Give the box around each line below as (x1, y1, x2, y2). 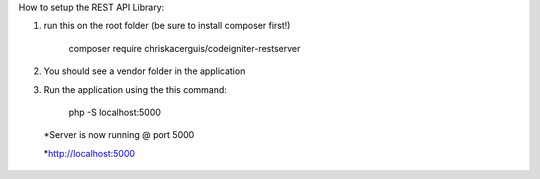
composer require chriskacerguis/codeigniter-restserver (68, 42, 301, 54)
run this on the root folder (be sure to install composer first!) (43, 20, 291, 32)
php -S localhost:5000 (68, 106, 162, 118)
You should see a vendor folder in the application (43, 65, 246, 77)
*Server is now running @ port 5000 (43, 129, 195, 141)
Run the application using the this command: (43, 83, 227, 95)
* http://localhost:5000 (43, 147, 135, 159)
